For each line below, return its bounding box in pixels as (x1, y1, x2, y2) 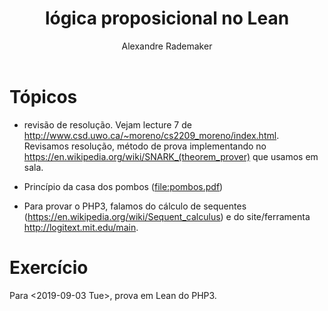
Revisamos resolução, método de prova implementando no (23, 140, 267, 152)
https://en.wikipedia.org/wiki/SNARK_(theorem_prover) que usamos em (23, 150, 319, 162)
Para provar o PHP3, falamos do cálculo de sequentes (23, 200, 247, 212)
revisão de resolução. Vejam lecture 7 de (23, 118, 192, 131)
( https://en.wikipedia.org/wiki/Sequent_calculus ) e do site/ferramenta (23, 210, 311, 222)
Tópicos (9, 85, 78, 108)
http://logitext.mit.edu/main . (23, 221, 139, 233)
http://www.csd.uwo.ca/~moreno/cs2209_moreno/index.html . (23, 129, 280, 141)
